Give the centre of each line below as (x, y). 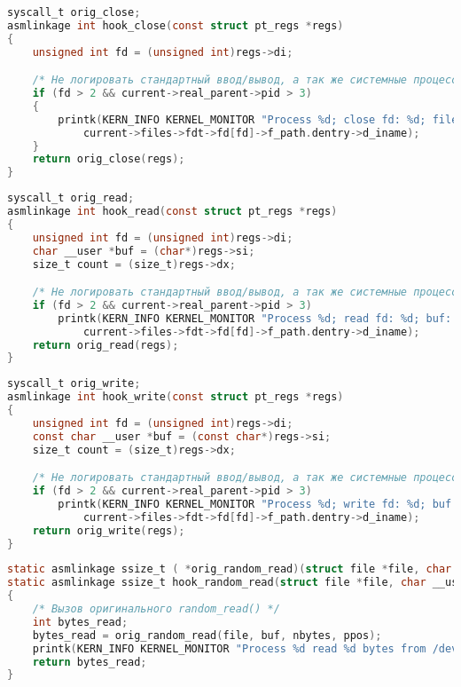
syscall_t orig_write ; (74, 384)
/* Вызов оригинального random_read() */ (156, 609)
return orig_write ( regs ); (109, 530)
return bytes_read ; (90, 662)
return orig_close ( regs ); (109, 159)
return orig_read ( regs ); (105, 345)
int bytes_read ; (80, 622)
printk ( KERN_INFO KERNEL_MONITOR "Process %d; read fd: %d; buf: (255, 318)
